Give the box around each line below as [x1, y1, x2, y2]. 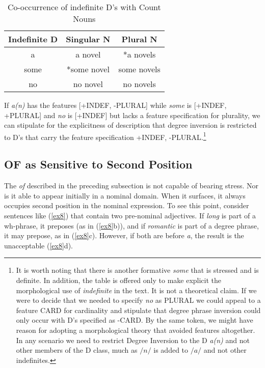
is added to [153, 345, 189, 355]
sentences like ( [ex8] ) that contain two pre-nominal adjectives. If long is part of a [4, 210, 256, 221]
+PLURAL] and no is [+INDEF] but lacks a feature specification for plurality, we [4, 109, 260, 120]
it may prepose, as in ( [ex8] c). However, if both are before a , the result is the [4, 230, 244, 241]
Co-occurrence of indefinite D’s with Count [7, 1, 161, 13]
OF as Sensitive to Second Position [4, 156, 193, 172]
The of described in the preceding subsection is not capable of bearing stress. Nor [4, 180, 259, 191]
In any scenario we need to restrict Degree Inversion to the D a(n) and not [16, 334, 250, 345]
